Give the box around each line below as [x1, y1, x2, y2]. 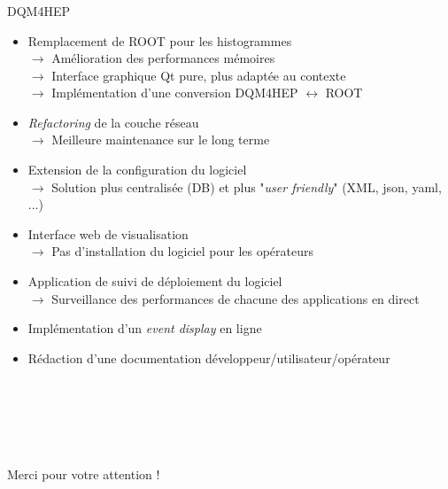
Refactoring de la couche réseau [27, 113, 199, 131]
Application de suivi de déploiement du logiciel [27, 272, 282, 291]
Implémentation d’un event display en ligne [27, 319, 262, 338]
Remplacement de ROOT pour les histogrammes [27, 31, 292, 50]
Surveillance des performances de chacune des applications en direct [51, 289, 420, 307]
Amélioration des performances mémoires [51, 49, 275, 67]
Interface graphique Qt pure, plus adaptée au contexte [51, 66, 346, 84]
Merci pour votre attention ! [7, 465, 160, 484]
